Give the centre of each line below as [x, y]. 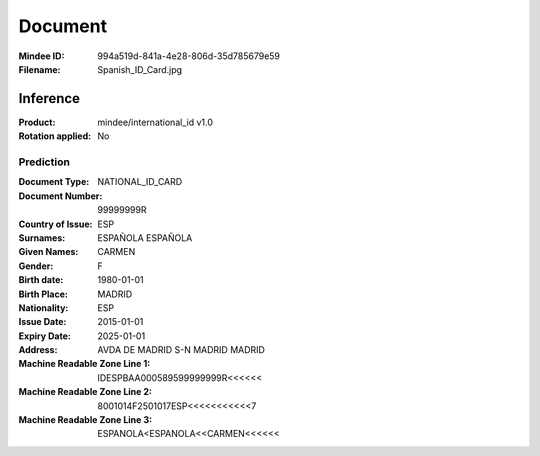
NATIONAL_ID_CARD [140, 182]
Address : [38, 350]
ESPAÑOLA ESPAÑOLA [145, 237]
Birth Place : [43, 294]
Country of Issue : [55, 224]
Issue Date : [42, 322]
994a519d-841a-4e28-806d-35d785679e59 [188, 56]
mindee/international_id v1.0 [155, 122]
